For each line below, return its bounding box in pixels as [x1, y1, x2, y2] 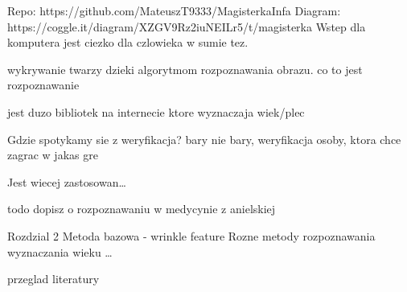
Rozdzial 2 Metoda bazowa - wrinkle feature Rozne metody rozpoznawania [7, 227, 376, 244]
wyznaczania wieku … [7, 243, 113, 260]
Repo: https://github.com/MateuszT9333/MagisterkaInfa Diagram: [7, 2, 341, 19]
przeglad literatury [7, 270, 100, 287]
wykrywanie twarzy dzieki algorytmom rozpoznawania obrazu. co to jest [7, 60, 363, 77]
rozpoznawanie [7, 76, 80, 93]
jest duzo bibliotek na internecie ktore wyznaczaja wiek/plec [7, 103, 305, 120]
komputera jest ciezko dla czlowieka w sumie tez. [7, 34, 249, 51]
